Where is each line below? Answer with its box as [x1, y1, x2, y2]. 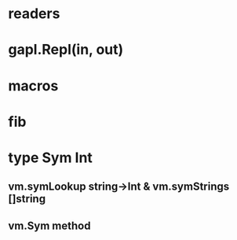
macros [8, 76, 59, 94]
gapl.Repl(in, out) [8, 41, 124, 59]
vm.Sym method [8, 219, 91, 232]
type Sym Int [8, 149, 93, 166]
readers [8, 5, 60, 23]
